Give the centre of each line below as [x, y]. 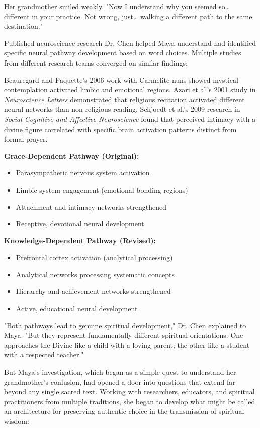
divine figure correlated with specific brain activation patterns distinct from [120, 129]
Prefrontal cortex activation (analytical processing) [94, 257]
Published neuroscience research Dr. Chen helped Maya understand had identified [130, 43]
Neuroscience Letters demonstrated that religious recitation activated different [124, 99]
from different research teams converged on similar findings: [96, 62]
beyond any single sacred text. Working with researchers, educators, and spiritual [129, 391]
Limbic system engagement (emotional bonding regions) [102, 189]
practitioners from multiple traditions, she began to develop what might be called [130, 401]
